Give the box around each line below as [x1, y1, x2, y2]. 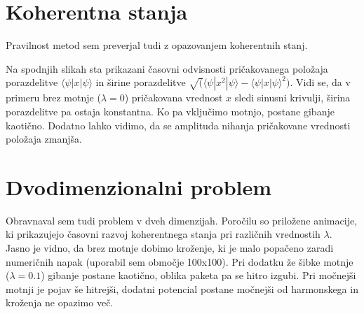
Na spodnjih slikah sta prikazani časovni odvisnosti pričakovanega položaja [6, 61, 328, 76]
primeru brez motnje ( [6, 90, 101, 105]
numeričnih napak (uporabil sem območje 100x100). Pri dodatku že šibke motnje [6, 254, 353, 269]
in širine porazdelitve [95, 75, 186, 90]
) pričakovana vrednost [124, 90, 223, 105]
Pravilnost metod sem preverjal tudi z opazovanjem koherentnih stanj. [6, 38, 308, 52]
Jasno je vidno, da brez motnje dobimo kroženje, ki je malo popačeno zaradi [6, 241, 334, 255]
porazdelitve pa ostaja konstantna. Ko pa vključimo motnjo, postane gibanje [6, 104, 335, 118]
